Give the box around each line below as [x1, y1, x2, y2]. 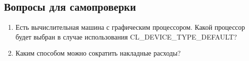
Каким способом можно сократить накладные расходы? [15, 48, 181, 58]
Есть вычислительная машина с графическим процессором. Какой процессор [15, 22, 245, 32]
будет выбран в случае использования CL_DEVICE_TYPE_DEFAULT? [15, 31, 237, 41]
